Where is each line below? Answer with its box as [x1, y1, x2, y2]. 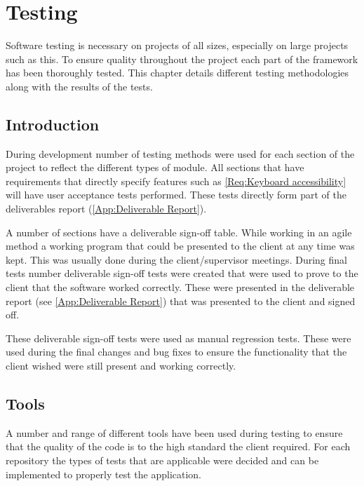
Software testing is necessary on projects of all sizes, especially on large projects [6, 38, 349, 53]
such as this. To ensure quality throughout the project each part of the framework [6, 51, 358, 66]
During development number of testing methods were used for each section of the [6, 146, 355, 161]
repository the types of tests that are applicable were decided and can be [6, 453, 319, 467]
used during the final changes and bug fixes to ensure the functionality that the [6, 344, 347, 359]
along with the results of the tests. [6, 79, 153, 93]
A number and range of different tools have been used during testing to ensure [6, 425, 343, 440]
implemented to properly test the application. [6, 466, 202, 481]
